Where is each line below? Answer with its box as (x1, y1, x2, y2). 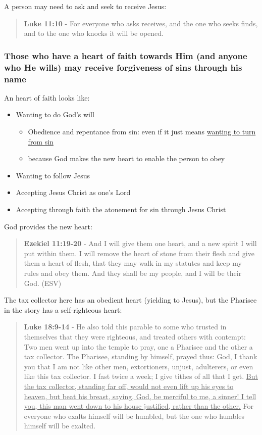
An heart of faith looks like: (4, 92, 90, 103)
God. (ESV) (24, 277, 62, 288)
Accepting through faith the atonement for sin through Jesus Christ (16, 204, 226, 214)
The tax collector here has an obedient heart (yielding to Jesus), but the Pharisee (4, 295, 257, 305)
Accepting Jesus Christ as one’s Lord (16, 187, 131, 198)
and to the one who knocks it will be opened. (24, 28, 164, 38)
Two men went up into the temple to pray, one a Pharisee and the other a (24, 341, 253, 352)
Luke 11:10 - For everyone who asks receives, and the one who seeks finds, (24, 18, 258, 28)
